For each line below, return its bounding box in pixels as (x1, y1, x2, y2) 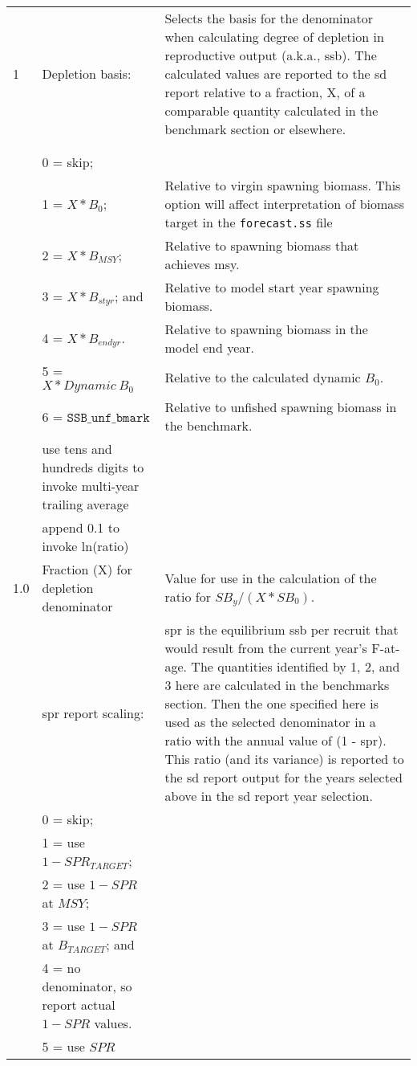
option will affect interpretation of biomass (164, 194, 404, 213)
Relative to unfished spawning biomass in (164, 398, 397, 416)
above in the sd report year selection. (164, 786, 373, 805)
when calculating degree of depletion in (164, 27, 384, 46)
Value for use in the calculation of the (164, 568, 377, 587)
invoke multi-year (42, 476, 140, 495)
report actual (42, 995, 115, 1014)
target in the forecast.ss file (164, 213, 333, 231)
